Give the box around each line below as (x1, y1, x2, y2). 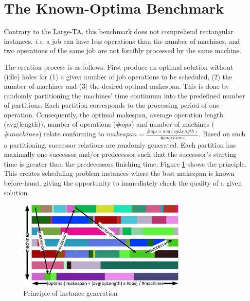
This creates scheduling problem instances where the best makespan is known (4, 168, 235, 178)
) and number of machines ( (131, 119, 214, 129)
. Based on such (198, 129, 246, 139)
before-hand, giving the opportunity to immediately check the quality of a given (4, 178, 242, 188)
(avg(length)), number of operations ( (4, 119, 116, 129)
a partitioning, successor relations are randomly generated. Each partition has (4, 139, 236, 150)
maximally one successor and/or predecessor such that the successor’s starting (4, 149, 237, 159)
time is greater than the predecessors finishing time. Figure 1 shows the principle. (4, 158, 247, 169)
